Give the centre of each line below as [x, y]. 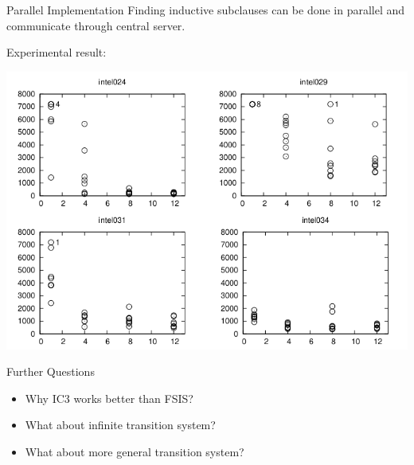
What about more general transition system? [135, 452]
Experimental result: [57, 52]
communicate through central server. [96, 25]
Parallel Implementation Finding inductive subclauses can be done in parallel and [206, 10]
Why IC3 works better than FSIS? [109, 398]
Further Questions [51, 371]
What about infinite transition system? [120, 425]
